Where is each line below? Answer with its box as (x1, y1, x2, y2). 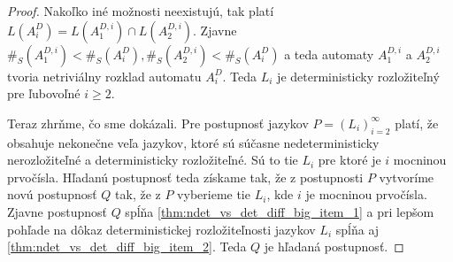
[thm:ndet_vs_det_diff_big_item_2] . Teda (7, 237, 247, 256)
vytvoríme (379, 167, 434, 186)
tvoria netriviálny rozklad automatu (7, 66, 202, 85)
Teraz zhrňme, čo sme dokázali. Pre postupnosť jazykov (7, 113, 309, 132)
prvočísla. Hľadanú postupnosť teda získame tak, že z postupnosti (7, 167, 364, 186)
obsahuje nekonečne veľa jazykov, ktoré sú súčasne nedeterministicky (7, 133, 380, 151)
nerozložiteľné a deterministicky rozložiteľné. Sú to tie (7, 150, 298, 169)
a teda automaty (284, 44, 374, 63)
